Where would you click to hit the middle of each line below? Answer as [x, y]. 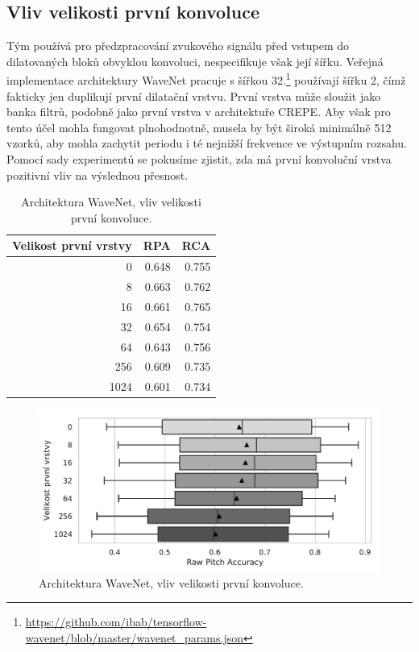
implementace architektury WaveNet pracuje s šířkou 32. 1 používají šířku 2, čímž [206, 79]
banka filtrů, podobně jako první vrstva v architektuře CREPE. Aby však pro [199, 112]
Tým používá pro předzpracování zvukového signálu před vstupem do [178, 46]
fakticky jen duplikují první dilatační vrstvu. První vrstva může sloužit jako [194, 96]
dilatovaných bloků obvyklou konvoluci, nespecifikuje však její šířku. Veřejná [195, 61]
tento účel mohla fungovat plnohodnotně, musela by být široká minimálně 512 [199, 127]
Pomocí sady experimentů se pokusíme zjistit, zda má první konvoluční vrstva [199, 159]
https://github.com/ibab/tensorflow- [116, 622]
